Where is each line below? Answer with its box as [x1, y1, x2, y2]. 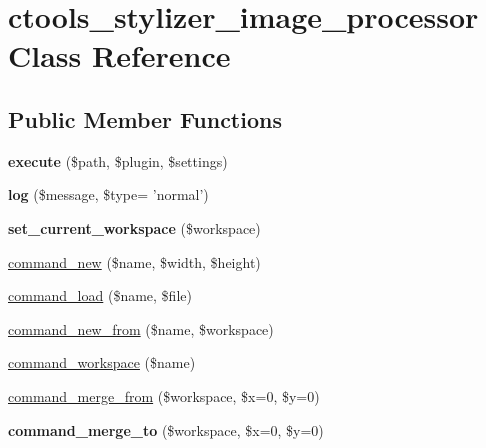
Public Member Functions [8, 103, 282, 134]
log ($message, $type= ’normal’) [8, 184, 209, 205]
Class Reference [8, 35, 231, 76]
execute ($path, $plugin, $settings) [8, 150, 228, 171]
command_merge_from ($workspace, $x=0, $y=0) [8, 385, 320, 406]
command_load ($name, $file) [8, 285, 192, 306]
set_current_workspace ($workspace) [8, 217, 261, 238]
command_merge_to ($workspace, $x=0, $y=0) [8, 419, 324, 440]
